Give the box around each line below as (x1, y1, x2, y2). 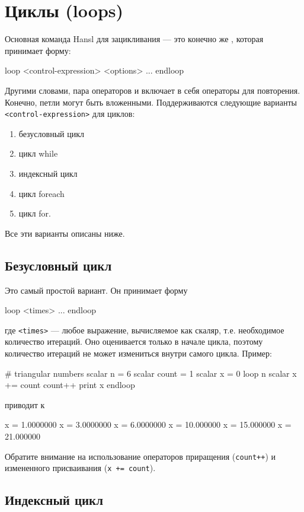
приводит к (5, 398, 45, 411)
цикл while (18, 147, 58, 160)
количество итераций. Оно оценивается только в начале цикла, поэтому (5, 335, 263, 348)
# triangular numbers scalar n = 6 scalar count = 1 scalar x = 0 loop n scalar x (5, 367, 297, 379)
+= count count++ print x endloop (5, 379, 135, 391)
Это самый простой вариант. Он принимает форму (5, 284, 188, 296)
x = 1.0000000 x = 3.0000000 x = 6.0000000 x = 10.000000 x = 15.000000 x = (5, 418, 292, 431)
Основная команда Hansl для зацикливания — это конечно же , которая (5, 33, 264, 45)
